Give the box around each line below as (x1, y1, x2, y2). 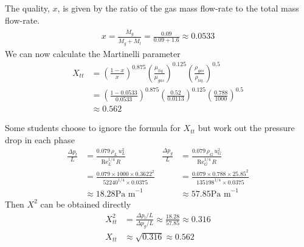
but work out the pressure (198, 121, 295, 134)
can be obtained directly (40, 197, 131, 210)
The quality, (5, 2, 50, 14)
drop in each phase (5, 134, 75, 146)
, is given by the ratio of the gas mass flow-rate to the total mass (57, 2, 299, 14)
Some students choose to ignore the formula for (5, 121, 181, 134)
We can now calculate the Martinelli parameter (5, 47, 181, 59)
